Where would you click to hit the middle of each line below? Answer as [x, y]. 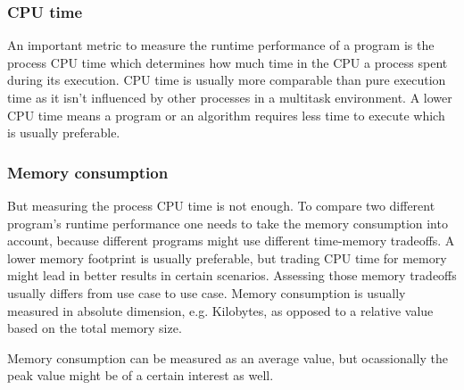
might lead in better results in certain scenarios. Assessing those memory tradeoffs [232, 275]
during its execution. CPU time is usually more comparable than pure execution [227, 80]
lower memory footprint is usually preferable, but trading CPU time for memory [227, 257]
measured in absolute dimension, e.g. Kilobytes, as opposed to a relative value [220, 310]
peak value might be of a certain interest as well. [141, 375]
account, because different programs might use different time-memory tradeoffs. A [231, 241]
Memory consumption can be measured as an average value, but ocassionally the [228, 357]
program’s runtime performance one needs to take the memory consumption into [228, 223]
